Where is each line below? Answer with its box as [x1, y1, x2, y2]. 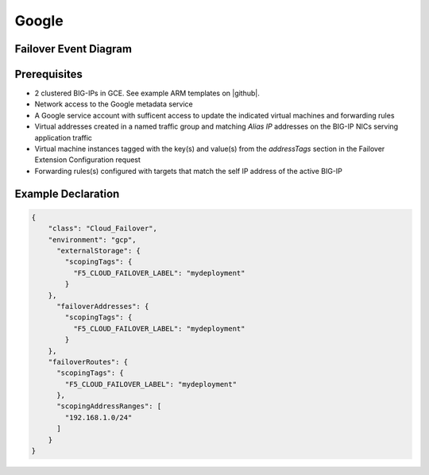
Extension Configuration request [34, 155, 141, 164]
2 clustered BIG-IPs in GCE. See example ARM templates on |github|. [34, 88, 260, 98]
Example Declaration [14, 187, 120, 200]
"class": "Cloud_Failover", [48, 224, 158, 234]
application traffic [34, 133, 93, 142]
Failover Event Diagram [14, 42, 133, 56]
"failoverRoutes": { [48, 357, 129, 366]
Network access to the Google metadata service [34, 99, 194, 109]
